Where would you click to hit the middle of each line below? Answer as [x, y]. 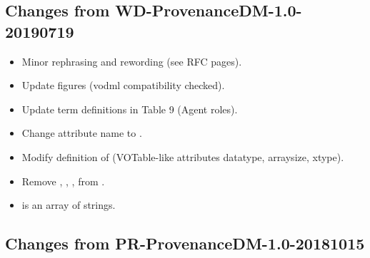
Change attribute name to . [82, 133]
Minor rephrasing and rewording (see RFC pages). [132, 61]
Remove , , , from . [63, 181]
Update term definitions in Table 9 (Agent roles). [130, 109]
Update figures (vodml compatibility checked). [123, 85]
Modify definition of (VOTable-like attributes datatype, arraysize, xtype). [183, 156]
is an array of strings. [69, 205]
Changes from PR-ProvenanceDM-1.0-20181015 [185, 243]
